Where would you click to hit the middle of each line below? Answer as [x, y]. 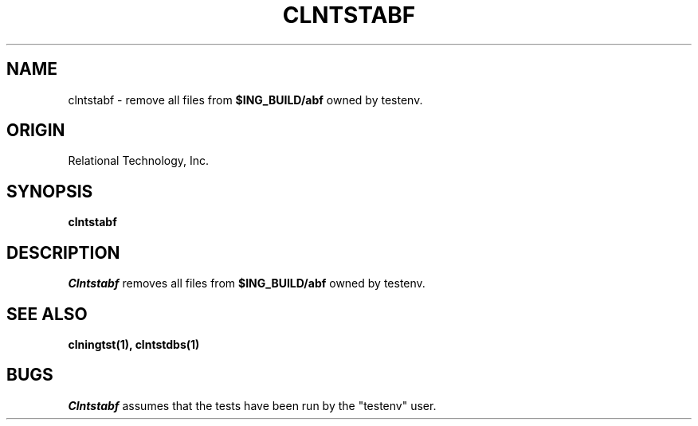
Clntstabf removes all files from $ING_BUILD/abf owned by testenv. [247, 283]
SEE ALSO [47, 314]
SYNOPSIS [50, 191]
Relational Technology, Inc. [139, 161]
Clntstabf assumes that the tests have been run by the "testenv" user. [252, 405]
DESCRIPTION [63, 252]
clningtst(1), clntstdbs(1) [134, 344]
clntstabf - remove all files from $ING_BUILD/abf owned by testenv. [245, 100]
